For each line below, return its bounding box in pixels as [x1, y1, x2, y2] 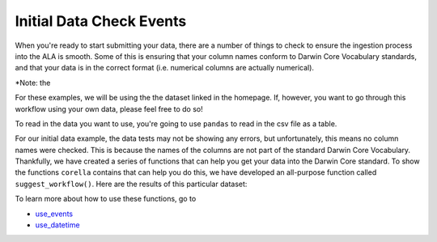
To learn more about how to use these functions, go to [15, 194, 197, 204]
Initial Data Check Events [15, 12, 187, 30]
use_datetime [35, 220, 80, 230]
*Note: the [15, 78, 51, 87]
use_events [35, 209, 73, 219]
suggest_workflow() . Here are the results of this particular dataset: [15, 179, 248, 189]
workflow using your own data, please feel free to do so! [15, 104, 203, 113]
